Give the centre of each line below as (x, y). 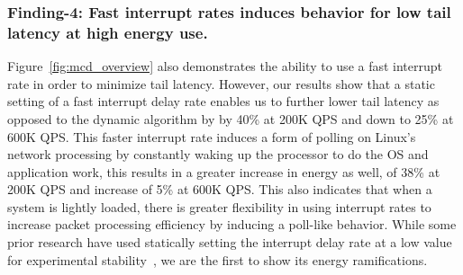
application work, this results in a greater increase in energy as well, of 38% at (224, 171)
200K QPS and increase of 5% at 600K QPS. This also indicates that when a (220, 189)
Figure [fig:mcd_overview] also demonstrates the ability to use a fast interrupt (225, 66)
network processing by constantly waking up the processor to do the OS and (218, 154)
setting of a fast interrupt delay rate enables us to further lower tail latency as (223, 101)
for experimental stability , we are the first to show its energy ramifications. (218, 259)
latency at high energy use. (108, 32)
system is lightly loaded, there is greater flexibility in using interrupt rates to (219, 206)
